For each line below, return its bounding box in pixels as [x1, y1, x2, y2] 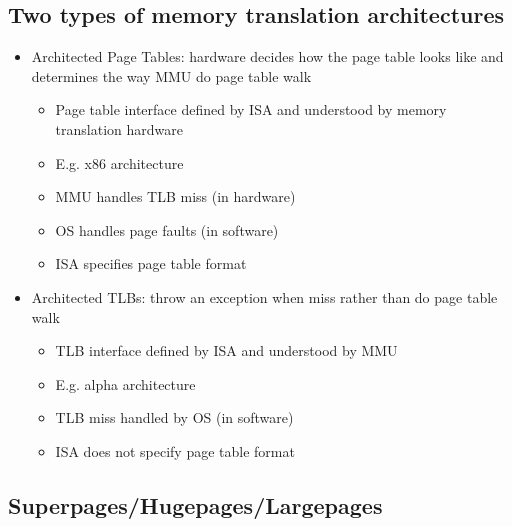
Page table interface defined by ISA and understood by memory [55, 99, 447, 120]
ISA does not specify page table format [55, 440, 295, 461]
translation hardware [55, 118, 183, 139]
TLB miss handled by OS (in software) [55, 407, 294, 428]
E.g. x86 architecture [55, 152, 184, 173]
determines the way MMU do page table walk [31, 65, 312, 86]
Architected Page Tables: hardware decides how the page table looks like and [31, 46, 504, 67]
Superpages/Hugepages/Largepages [8, 489, 383, 520]
